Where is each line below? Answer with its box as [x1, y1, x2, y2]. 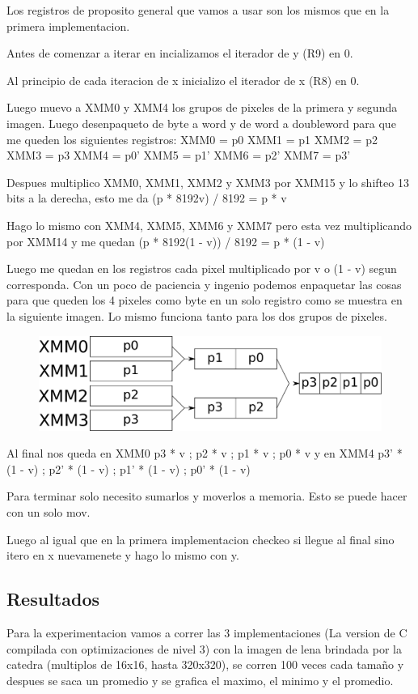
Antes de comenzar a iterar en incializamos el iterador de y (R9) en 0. [6, 45, 353, 62]
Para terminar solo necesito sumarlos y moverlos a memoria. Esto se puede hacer [6, 488, 407, 505]
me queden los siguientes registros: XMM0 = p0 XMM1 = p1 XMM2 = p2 [6, 130, 378, 147]
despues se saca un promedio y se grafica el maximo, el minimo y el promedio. [6, 671, 394, 688]
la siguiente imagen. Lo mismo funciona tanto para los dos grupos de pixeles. [6, 307, 387, 324]
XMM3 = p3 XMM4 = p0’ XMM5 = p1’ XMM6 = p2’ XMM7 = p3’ [6, 147, 351, 164]
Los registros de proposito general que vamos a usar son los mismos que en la [6, 2, 390, 18]
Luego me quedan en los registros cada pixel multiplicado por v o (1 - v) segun [6, 260, 397, 277]
